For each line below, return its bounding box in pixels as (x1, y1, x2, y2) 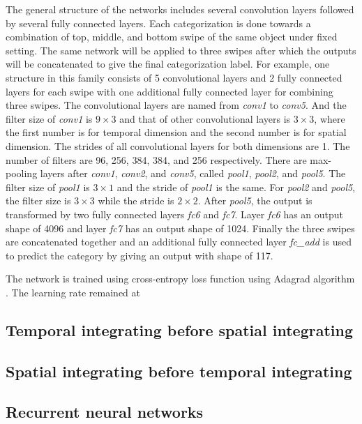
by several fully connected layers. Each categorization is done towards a (6, 15, 311, 30)
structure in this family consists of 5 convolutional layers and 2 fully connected (6, 70, 342, 84)
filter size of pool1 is (6, 179, 90, 194)
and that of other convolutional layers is (119, 111, 291, 126)
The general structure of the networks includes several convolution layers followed (6, 2, 354, 16)
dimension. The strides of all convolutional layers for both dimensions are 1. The (6, 138, 350, 153)
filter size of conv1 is (6, 111, 93, 126)
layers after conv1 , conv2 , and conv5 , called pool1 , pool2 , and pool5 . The (40, 166, 346, 181)
